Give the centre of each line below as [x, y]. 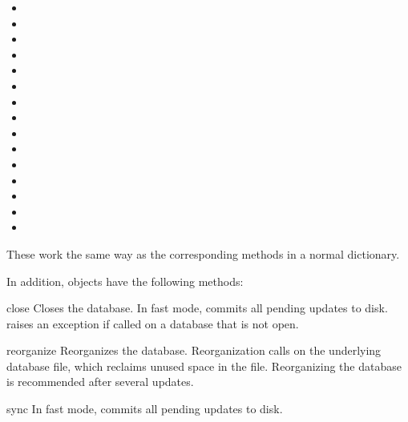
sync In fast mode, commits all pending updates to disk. [145, 409]
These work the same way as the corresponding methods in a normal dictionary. [203, 253]
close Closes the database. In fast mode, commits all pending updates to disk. [197, 308]
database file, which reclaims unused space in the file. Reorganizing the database [204, 366]
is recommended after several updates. [100, 382]
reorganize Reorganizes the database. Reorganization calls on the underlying [194, 350]
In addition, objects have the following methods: [125, 281]
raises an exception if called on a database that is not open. [153, 323]
